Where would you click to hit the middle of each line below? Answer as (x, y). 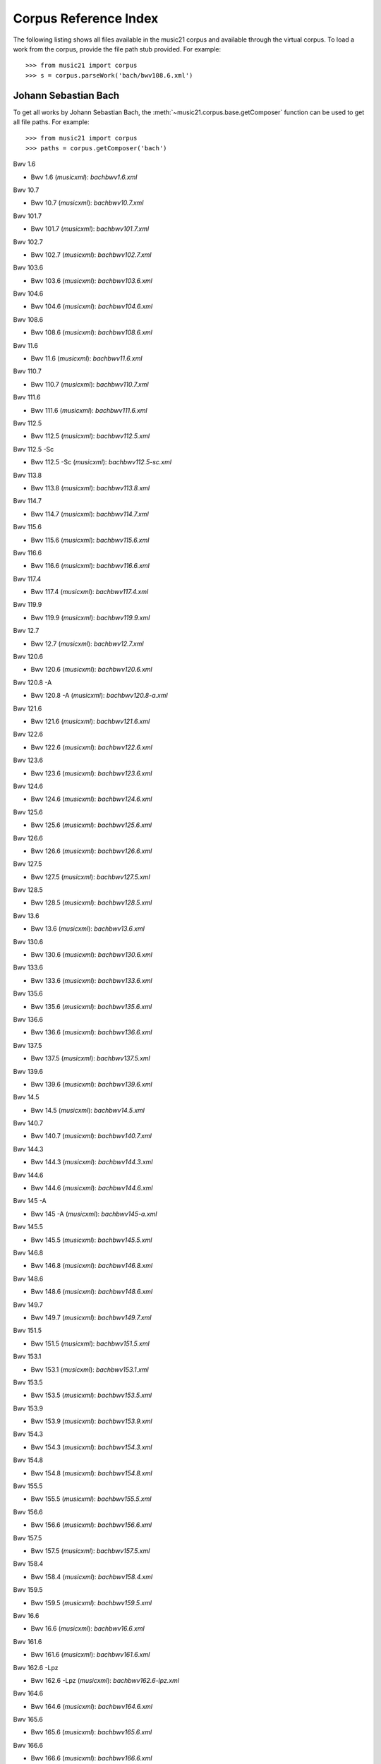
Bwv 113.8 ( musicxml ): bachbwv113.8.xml (90, 488)
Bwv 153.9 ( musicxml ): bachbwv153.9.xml (91, 1421)
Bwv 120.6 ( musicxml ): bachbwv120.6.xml (91, 670)
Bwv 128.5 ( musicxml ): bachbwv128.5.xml (91, 902)
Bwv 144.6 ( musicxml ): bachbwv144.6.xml (92, 1188)
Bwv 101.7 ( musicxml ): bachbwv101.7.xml (90, 229)
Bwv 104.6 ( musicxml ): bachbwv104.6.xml (92, 306)
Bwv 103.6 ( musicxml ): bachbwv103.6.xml (92, 280)
